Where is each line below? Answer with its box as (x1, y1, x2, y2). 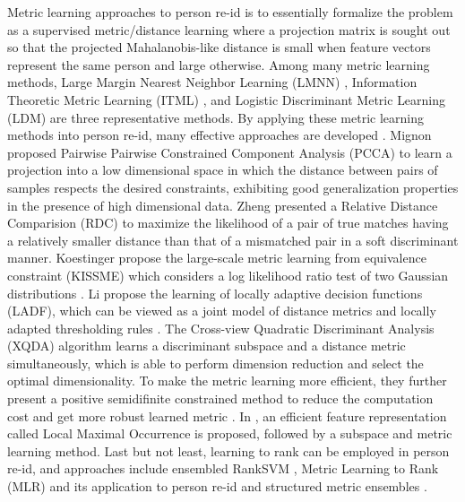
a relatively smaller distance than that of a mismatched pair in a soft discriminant (7, 230, 459, 249)
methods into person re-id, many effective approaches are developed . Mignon (7, 125, 432, 144)
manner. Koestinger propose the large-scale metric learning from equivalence (7, 248, 426, 267)
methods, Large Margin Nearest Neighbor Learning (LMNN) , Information (7, 73, 418, 91)
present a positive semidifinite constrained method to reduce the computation (7, 389, 434, 408)
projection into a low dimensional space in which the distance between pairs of (7, 160, 438, 179)
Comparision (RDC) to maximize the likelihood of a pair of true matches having (7, 213, 449, 232)
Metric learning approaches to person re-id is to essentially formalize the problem (7, 3, 453, 21)
